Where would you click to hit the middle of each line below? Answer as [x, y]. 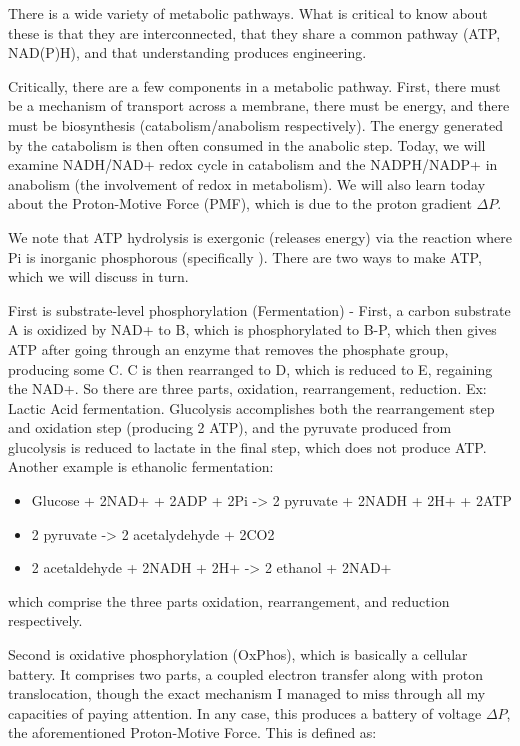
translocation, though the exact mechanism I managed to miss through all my [247, 693]
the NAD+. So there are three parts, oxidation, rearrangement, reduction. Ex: [247, 388]
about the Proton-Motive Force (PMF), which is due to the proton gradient [240, 203]
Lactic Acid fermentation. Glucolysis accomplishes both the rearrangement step [251, 407]
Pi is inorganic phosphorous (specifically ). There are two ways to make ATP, [245, 256]
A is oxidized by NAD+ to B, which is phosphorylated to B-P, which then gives [252, 329]
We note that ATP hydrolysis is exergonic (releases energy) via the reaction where [260, 236]
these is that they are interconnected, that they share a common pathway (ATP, [254, 32]
